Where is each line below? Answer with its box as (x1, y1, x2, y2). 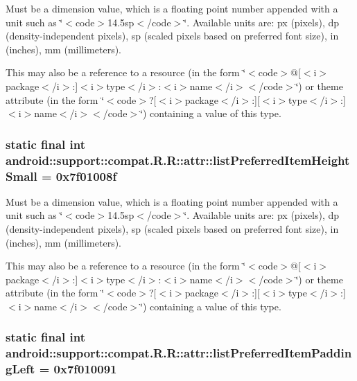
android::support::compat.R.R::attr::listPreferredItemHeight (6, 151, 350, 168)
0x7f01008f (55, 167, 117, 184)
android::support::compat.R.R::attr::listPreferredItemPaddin (6, 344, 352, 362)
